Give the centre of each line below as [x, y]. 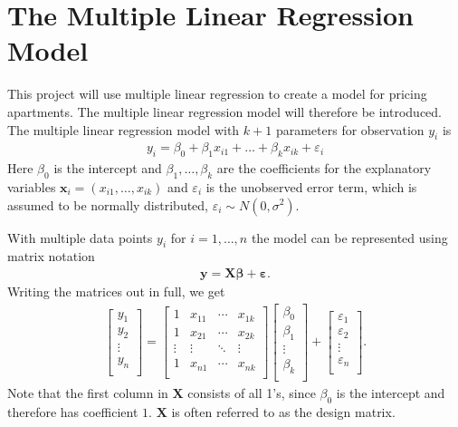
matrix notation [51, 256]
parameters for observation [350, 129]
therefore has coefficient [73, 411]
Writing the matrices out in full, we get [116, 291]
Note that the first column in [88, 393]
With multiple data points [80, 237]
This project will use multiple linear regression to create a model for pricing [217, 94]
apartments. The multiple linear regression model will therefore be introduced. [225, 111]
